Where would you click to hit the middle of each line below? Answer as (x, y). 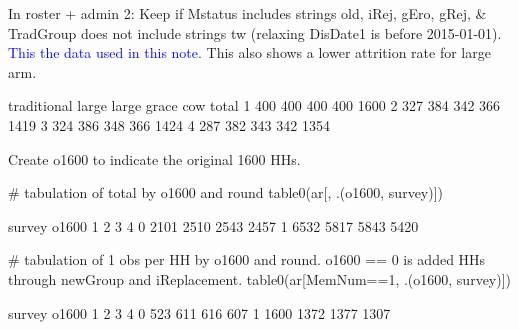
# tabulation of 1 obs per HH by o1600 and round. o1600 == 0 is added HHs (247, 259)
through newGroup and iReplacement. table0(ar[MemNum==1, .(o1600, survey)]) (260, 278)
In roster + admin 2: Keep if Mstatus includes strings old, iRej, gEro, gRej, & (247, 13)
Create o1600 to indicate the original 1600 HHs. (154, 158)
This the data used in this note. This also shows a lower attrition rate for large (249, 52)
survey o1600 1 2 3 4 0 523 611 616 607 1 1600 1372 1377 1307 (199, 312)
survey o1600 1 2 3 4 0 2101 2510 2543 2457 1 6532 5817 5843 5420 (213, 225)
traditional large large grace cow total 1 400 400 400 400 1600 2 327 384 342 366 (254, 105)
